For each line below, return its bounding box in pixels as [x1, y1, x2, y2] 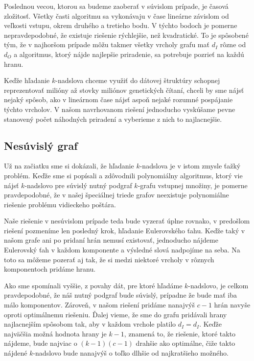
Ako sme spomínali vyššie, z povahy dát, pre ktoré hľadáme [4, 280, 183, 290]
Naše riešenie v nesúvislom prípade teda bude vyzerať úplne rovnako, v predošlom [4, 216, 250, 226]
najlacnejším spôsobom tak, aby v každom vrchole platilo [4, 319, 176, 329]
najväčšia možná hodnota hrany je [4, 328, 107, 338]
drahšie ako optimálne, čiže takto [136, 338, 235, 348]
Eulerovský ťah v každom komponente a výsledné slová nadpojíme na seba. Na [4, 245, 240, 255]
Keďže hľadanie [4, 75, 50, 85]
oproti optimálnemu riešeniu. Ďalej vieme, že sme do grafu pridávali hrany [4, 309, 227, 319]
